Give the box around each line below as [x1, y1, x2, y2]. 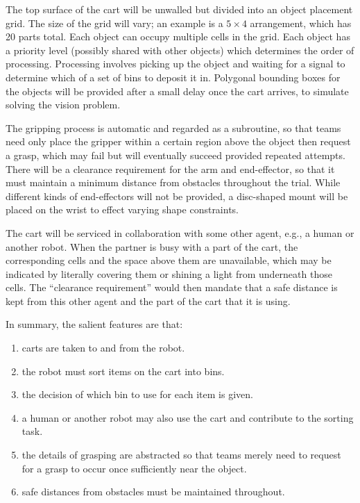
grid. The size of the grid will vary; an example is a [6, 15, 223, 30]
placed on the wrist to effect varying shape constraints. [6, 202, 239, 217]
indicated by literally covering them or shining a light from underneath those [6, 266, 332, 281]
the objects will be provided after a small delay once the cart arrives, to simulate [6, 83, 349, 98]
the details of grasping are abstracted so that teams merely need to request [22, 447, 341, 462]
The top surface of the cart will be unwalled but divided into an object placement [6, 2, 353, 16]
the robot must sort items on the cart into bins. [22, 363, 225, 378]
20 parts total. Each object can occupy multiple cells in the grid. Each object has [6, 29, 350, 44]
